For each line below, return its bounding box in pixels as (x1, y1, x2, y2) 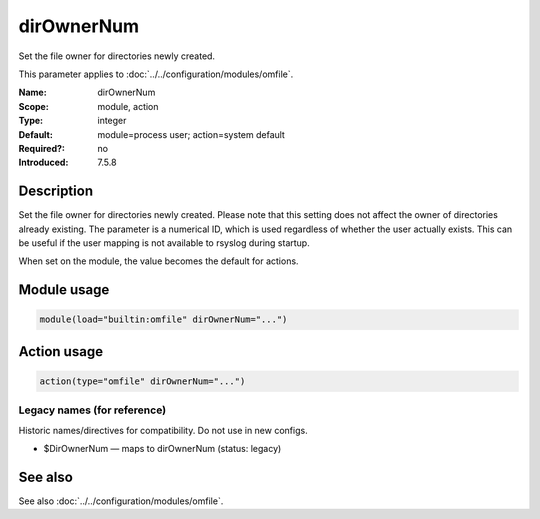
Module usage (18, 281, 110, 299)
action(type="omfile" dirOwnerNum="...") (39, 375, 246, 387)
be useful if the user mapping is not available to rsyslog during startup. (18, 236, 310, 249)
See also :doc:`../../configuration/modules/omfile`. (18, 495, 224, 507)
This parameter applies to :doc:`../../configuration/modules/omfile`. (18, 68, 294, 80)
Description (18, 183, 94, 200)
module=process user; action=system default (97, 128, 285, 140)
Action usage (18, 343, 104, 360)
